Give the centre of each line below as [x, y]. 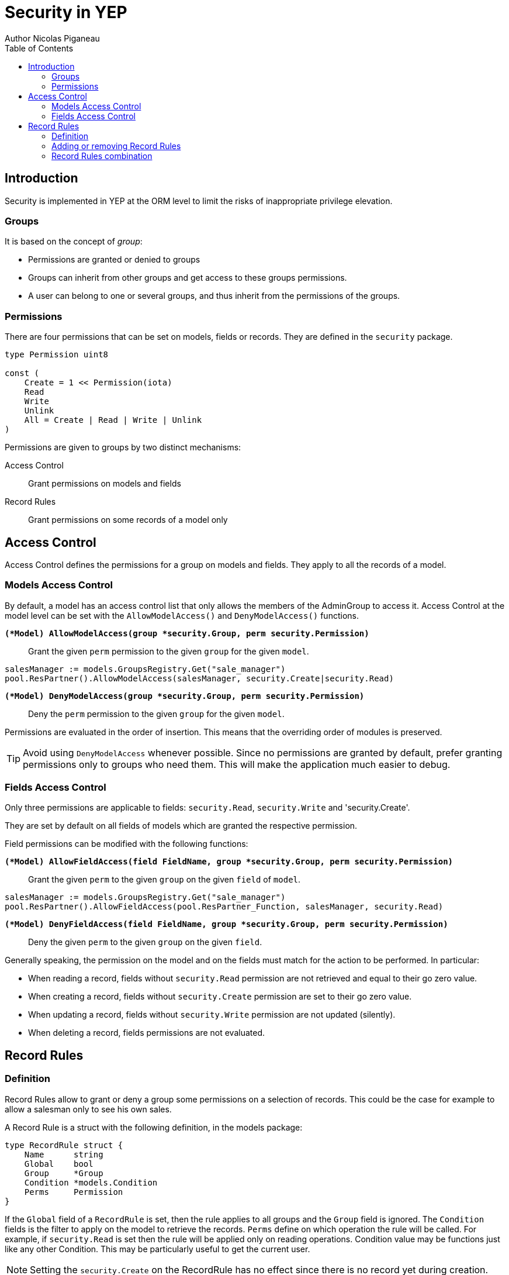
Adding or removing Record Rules [116, 146]
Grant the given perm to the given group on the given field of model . [165, 880]
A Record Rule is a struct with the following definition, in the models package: [154, 1127]
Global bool [59, 1164]
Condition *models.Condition [91, 1182]
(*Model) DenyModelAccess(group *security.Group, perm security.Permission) [185, 696]
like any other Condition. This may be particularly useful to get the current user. [157, 1249]
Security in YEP [66, 12]
